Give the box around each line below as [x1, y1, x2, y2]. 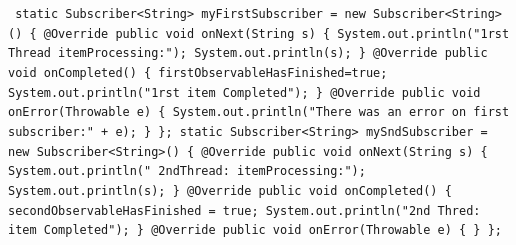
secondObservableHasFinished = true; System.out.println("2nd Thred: [8, 203, 481, 218]
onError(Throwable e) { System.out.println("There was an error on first [8, 105, 510, 120]
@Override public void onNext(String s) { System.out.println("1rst [43, 26, 510, 41]
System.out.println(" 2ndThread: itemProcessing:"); [8, 164, 366, 179]
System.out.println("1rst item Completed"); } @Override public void [8, 85, 481, 100]
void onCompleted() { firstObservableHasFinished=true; [8, 65, 388, 80]
